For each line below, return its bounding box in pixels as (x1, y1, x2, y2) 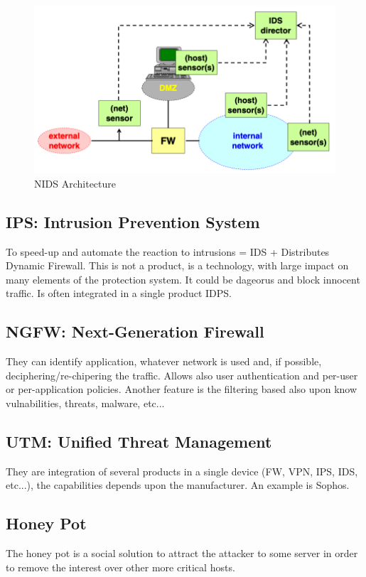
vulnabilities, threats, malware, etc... (6, 396, 165, 411)
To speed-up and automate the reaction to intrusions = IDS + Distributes (6, 244, 330, 259)
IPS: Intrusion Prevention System (6, 210, 260, 232)
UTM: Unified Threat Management (6, 431, 272, 453)
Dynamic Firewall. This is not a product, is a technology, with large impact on (6, 258, 349, 273)
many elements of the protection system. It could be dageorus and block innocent (6, 271, 360, 286)
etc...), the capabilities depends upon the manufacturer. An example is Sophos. (6, 478, 350, 492)
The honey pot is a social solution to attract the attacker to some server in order (6, 546, 358, 561)
